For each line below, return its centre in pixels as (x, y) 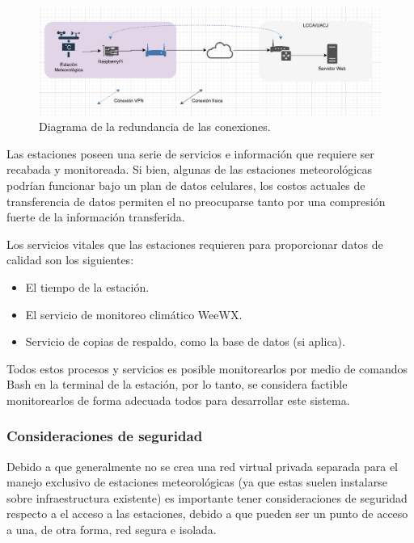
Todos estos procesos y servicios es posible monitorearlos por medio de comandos (207, 368)
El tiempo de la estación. (87, 286)
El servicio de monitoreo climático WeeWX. (134, 314)
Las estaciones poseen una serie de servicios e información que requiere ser (190, 153)
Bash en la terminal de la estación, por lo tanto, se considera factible (177, 384)
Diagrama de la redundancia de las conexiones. (155, 126)
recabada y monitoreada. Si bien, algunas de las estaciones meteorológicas (189, 169)
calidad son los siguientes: (70, 260)
